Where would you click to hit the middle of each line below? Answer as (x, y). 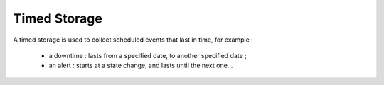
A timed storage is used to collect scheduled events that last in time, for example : (133, 40)
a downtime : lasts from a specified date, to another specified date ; (148, 55)
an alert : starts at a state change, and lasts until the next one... (141, 66)
